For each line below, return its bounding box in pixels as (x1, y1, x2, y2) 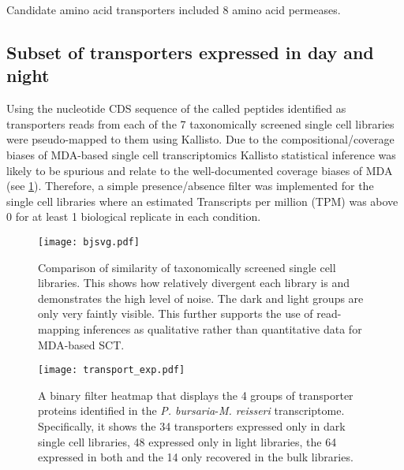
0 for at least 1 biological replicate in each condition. (6, 208, 261, 225)
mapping (38, 320, 80, 337)
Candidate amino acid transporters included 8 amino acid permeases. (6, 2, 341, 17)
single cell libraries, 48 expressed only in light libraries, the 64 (38, 433, 337, 449)
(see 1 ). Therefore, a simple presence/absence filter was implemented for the (6, 177, 374, 194)
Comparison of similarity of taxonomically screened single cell (38, 259, 336, 275)
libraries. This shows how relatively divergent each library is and (38, 274, 350, 291)
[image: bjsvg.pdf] (38, 236, 140, 248)
